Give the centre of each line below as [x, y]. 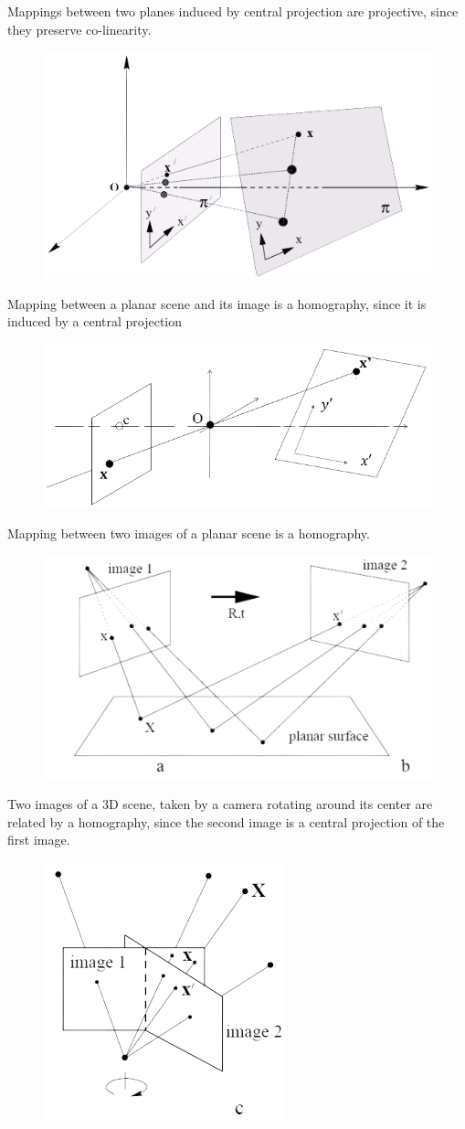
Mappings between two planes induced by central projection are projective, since [233, 11]
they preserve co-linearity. [79, 29]
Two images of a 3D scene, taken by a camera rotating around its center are [220, 804]
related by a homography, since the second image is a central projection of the [226, 821]
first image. [39, 840]
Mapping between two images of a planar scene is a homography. [189, 533]
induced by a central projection [95, 321]
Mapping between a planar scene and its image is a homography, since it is [217, 303]
